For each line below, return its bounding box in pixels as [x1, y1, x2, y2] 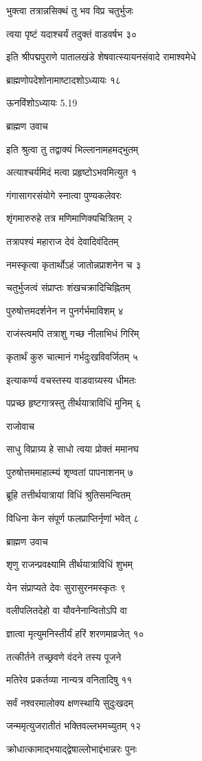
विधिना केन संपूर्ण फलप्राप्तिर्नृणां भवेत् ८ [6, 511, 139, 525]
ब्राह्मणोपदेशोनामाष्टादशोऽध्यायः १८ [6, 72, 121, 87]
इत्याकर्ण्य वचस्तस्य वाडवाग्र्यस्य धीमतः [6, 372, 136, 387]
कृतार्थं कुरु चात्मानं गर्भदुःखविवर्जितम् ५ [6, 349, 138, 363]
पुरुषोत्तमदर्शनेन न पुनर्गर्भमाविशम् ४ [6, 303, 124, 317]
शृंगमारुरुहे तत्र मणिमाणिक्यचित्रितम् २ [6, 211, 133, 225]
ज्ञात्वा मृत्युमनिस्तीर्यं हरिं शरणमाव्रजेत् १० [6, 626, 144, 641]
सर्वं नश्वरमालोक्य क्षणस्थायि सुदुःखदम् [6, 695, 133, 709]
